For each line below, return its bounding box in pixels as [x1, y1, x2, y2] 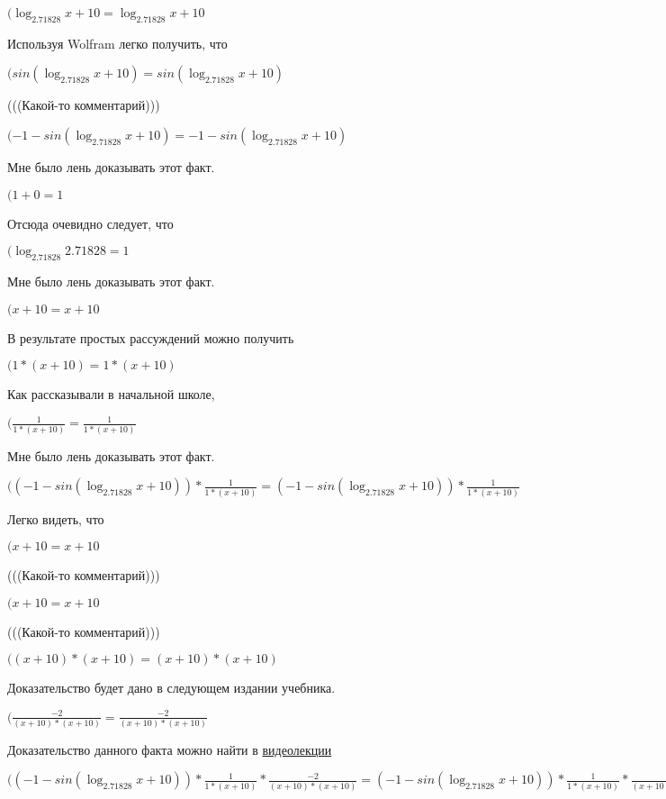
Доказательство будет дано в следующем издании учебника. [7, 678, 336, 697]
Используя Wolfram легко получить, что [7, 33, 228, 52]
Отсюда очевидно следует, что [7, 213, 174, 232]
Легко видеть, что [7, 509, 104, 528]
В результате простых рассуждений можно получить [7, 328, 294, 347]
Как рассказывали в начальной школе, [7, 385, 215, 404]
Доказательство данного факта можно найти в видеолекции [7, 740, 332, 758]
